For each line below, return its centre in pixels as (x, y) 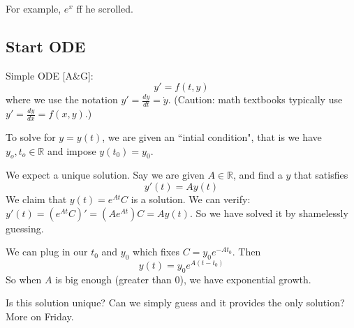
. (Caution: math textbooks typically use (255, 99)
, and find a (258, 175)
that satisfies (321, 175)
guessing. (25, 228)
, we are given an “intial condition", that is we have (212, 137)
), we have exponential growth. (245, 279)
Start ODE (46, 46)
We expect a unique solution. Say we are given (105, 175)
